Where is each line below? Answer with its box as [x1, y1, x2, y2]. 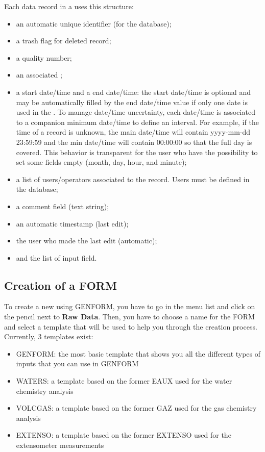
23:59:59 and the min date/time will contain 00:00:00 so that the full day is [16, 136, 252, 147]
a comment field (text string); [16, 200, 109, 211]
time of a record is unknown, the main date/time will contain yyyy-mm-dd [16, 127, 251, 137]
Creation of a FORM [4, 277, 117, 293]
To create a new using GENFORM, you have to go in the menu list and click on [4, 301, 255, 312]
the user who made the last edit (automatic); [16, 235, 157, 246]
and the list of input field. [16, 252, 97, 263]
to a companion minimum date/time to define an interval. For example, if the [16, 116, 259, 127]
